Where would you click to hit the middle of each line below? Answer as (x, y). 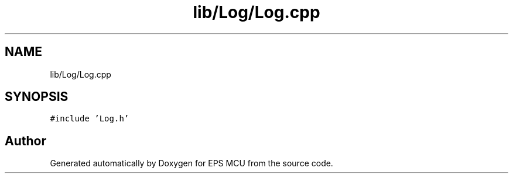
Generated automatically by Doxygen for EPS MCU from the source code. (191, 163)
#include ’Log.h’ (90, 119)
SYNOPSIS (37, 97)
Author (25, 141)
